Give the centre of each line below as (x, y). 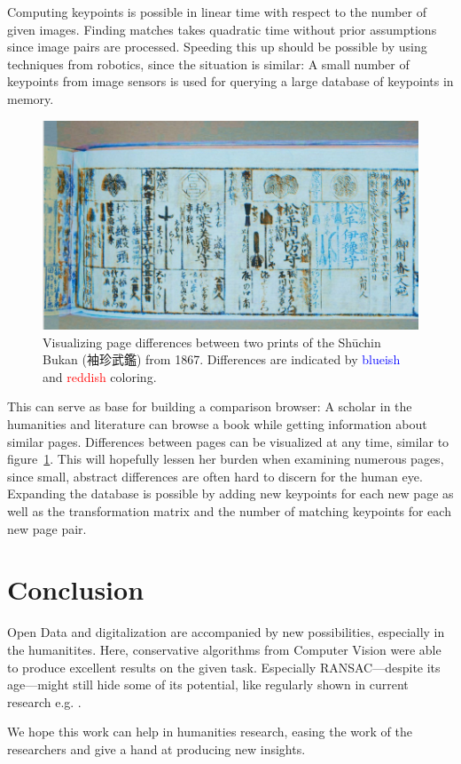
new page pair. (47, 528)
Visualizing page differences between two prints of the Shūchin (212, 342)
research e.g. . (44, 701)
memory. (31, 98)
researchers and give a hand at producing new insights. (156, 748)
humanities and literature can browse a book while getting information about (217, 424)
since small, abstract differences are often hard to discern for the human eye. (215, 476)
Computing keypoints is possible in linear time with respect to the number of (217, 12)
